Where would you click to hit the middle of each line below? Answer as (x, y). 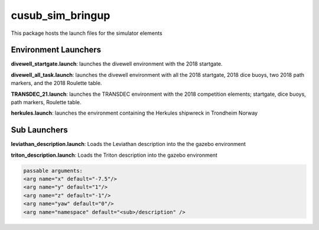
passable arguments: (53, 171)
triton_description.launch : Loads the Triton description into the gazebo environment (114, 155)
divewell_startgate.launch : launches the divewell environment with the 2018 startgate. (117, 64)
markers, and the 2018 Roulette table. (56, 83)
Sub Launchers (39, 130)
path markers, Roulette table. (46, 102)
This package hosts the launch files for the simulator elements (87, 33)
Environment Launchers (56, 50)
